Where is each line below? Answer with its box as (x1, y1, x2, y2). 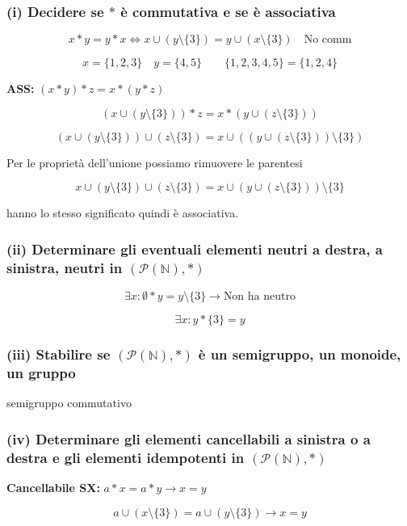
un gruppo (6, 362, 76, 382)
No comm (304, 34, 352, 46)
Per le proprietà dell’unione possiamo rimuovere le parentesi (6, 154, 303, 170)
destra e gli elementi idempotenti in (6, 447, 245, 467)
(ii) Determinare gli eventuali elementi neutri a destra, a (6, 238, 383, 259)
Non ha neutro (223, 291, 296, 303)
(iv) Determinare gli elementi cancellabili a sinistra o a (6, 428, 371, 448)
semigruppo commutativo (6, 394, 132, 411)
